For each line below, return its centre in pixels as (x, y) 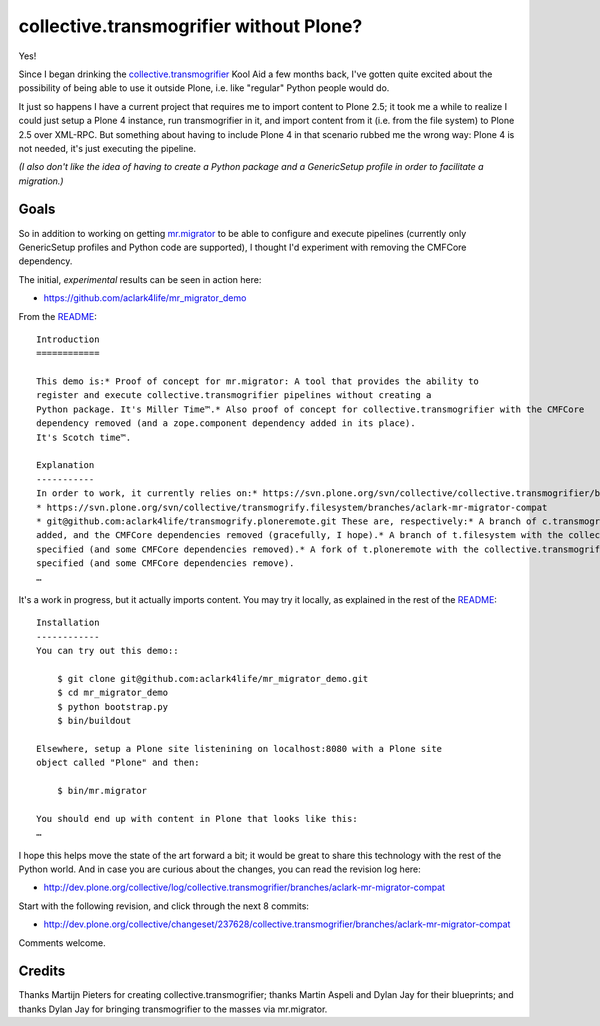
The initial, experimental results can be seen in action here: (140, 279)
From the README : (57, 316)
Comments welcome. (62, 942)
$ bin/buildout (94, 721)
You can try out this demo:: (107, 651)
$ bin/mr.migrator (102, 791)
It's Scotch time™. (84, 437)
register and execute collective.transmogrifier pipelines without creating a (234, 395)
